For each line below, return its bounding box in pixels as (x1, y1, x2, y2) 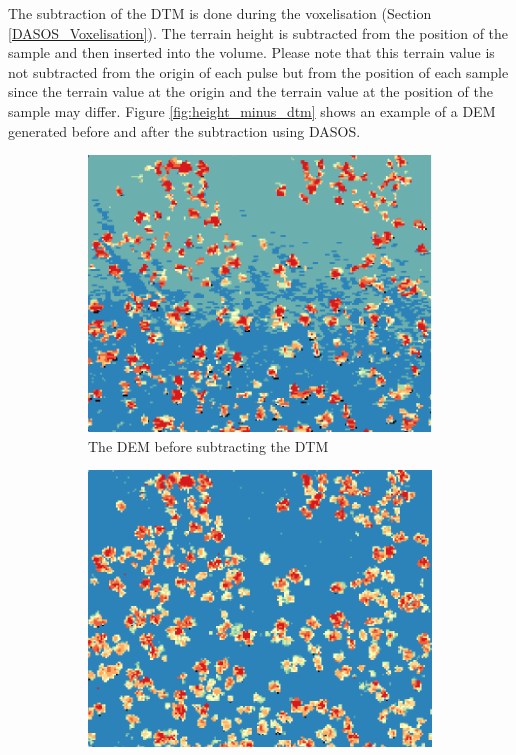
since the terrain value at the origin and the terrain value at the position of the (8, 81, 493, 102)
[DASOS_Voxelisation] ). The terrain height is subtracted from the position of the (8, 22, 509, 43)
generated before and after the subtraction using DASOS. (8, 120, 361, 141)
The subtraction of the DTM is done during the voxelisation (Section (8, 3, 432, 23)
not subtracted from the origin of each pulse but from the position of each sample (8, 61, 509, 82)
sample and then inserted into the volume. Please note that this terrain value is (8, 42, 495, 63)
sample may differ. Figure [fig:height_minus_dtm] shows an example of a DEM (8, 100, 496, 121)
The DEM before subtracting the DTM (88, 435, 329, 456)
